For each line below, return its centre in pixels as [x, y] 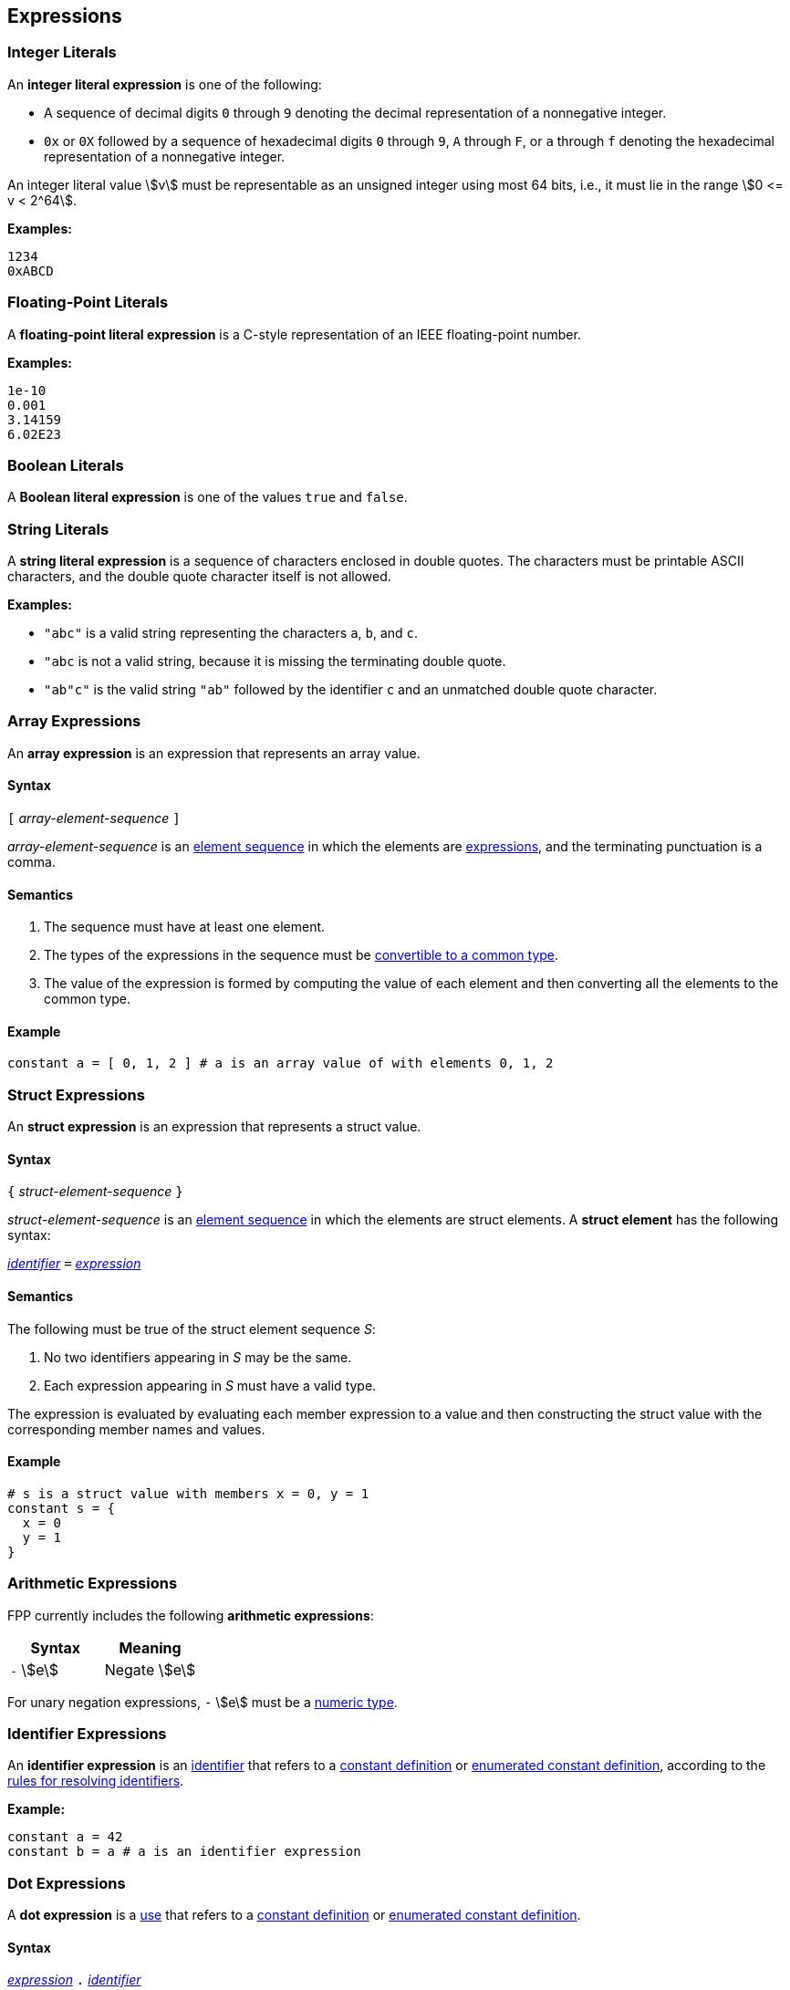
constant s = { [62, 1508]
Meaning [150, 1647]
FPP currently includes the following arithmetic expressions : [191, 1615]
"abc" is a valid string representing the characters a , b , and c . [231, 633]
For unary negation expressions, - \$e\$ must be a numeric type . [203, 1702]
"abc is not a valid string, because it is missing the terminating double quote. [275, 662]
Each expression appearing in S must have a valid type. [210, 1385]
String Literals [58, 529]
